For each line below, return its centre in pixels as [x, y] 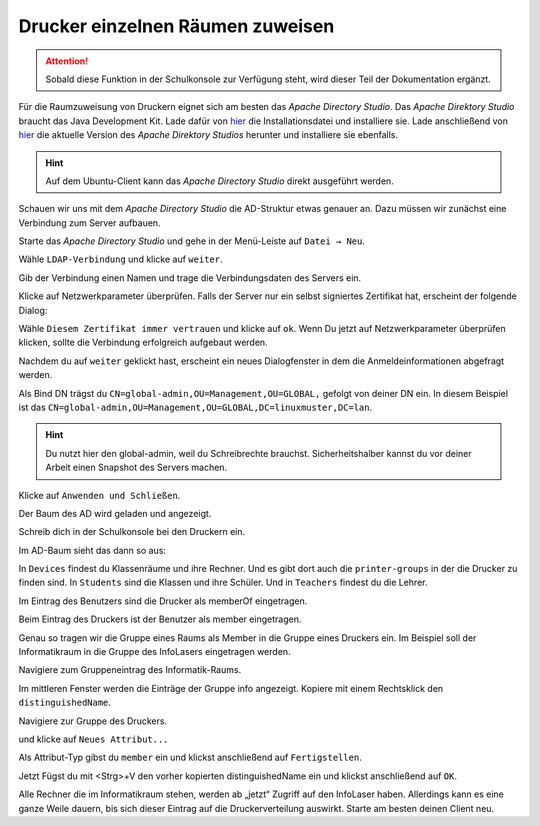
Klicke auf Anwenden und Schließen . [99, 495]
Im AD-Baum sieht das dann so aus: [92, 550]
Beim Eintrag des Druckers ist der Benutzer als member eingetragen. [160, 619]
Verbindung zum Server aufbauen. [89, 222]
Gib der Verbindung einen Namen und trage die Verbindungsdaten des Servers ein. [190, 277]
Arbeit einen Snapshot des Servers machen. [136, 467]
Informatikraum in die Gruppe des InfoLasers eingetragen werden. [154, 652]
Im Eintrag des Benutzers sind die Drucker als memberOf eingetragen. [163, 601]
